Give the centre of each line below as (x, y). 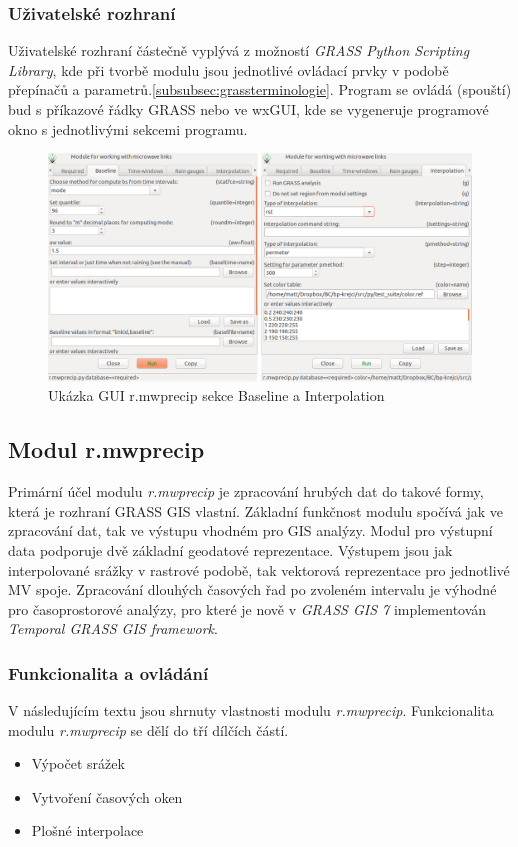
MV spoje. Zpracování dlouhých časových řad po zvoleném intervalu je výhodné (252, 589)
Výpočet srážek (78, 763)
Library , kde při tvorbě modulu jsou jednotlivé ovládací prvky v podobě (228, 69)
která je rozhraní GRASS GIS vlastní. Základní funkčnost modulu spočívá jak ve (256, 510)
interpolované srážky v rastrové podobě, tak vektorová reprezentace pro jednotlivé (259, 569)
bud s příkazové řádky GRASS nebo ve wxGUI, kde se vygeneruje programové (248, 109)
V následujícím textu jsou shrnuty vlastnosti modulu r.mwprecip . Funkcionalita (251, 710)
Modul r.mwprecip (106, 449)
